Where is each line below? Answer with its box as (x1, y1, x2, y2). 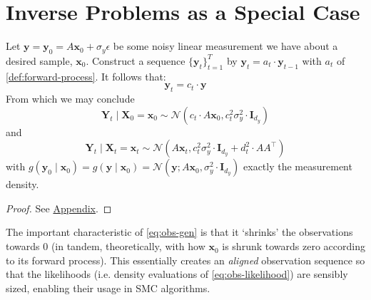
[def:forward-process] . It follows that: (6, 68, 166, 83)
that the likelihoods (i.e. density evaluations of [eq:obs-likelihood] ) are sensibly (6, 267, 348, 281)
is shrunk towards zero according (222, 239, 365, 254)
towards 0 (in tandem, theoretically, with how (6, 239, 205, 254)
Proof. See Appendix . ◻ (6, 200, 112, 215)
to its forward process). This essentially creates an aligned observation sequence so (6, 252, 365, 267)
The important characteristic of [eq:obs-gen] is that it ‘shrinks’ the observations (6, 224, 353, 239)
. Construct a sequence (86, 53, 185, 68)
